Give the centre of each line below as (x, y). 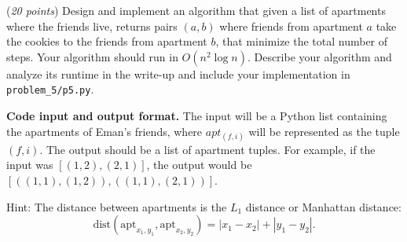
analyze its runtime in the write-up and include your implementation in (178, 73)
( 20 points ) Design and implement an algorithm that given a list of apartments (196, 10)
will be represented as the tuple (324, 131)
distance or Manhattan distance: (323, 206)
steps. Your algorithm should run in (92, 56)
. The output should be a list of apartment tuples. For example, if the (207, 149)
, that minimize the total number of (302, 41)
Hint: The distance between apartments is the (117, 206)
